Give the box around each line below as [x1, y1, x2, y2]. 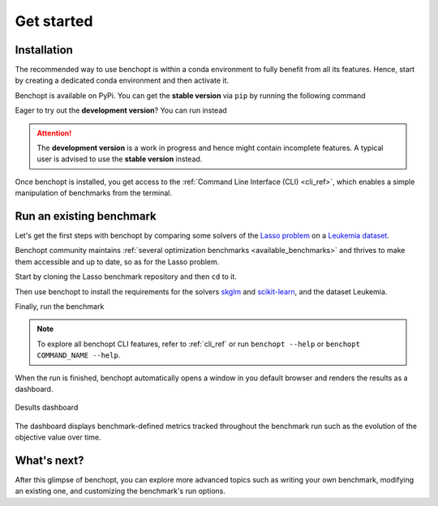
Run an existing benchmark [15, 209, 157, 223]
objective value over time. [15, 432, 101, 442]
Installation [15, 43, 73, 57]
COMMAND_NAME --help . [36, 350, 121, 360]
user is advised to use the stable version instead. [36, 154, 203, 164]
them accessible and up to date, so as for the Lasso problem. [15, 256, 220, 267]
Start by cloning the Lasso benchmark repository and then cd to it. [15, 272, 237, 281]
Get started [15, 12, 93, 30]
